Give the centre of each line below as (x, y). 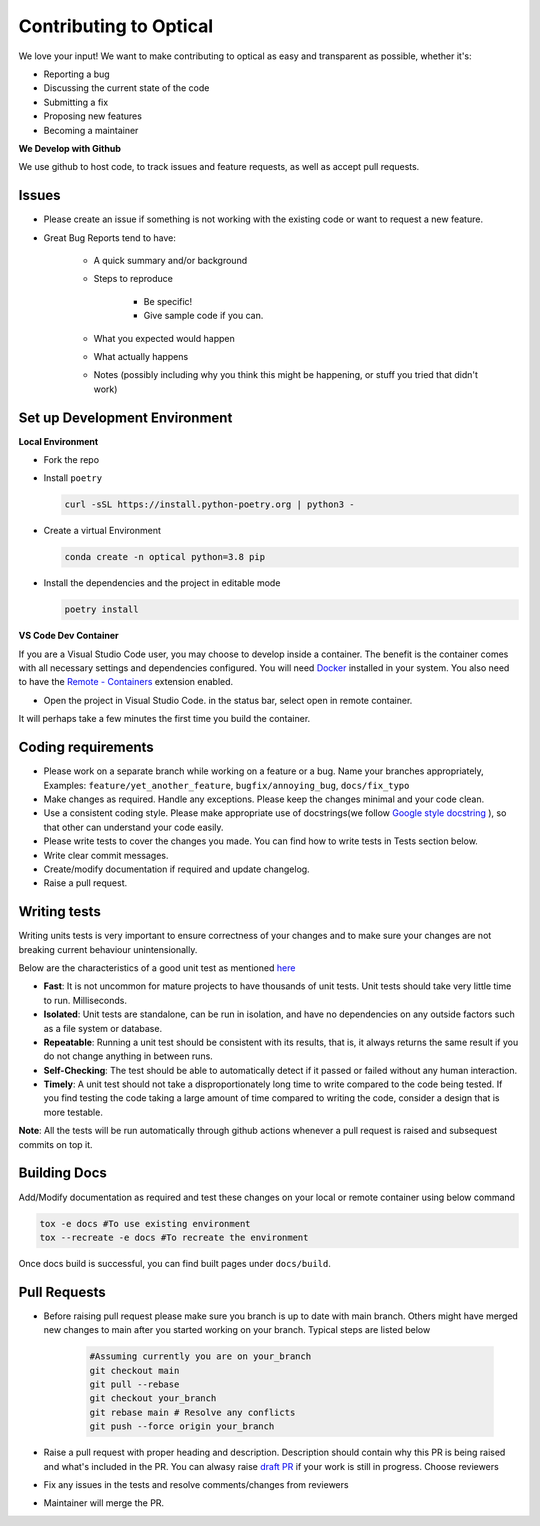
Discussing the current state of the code (126, 88)
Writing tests (60, 911)
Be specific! (168, 301)
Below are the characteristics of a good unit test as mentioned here (157, 967)
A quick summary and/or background (170, 260)
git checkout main (134, 1370)
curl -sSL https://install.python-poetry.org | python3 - (209, 504)
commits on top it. (56, 1144)
